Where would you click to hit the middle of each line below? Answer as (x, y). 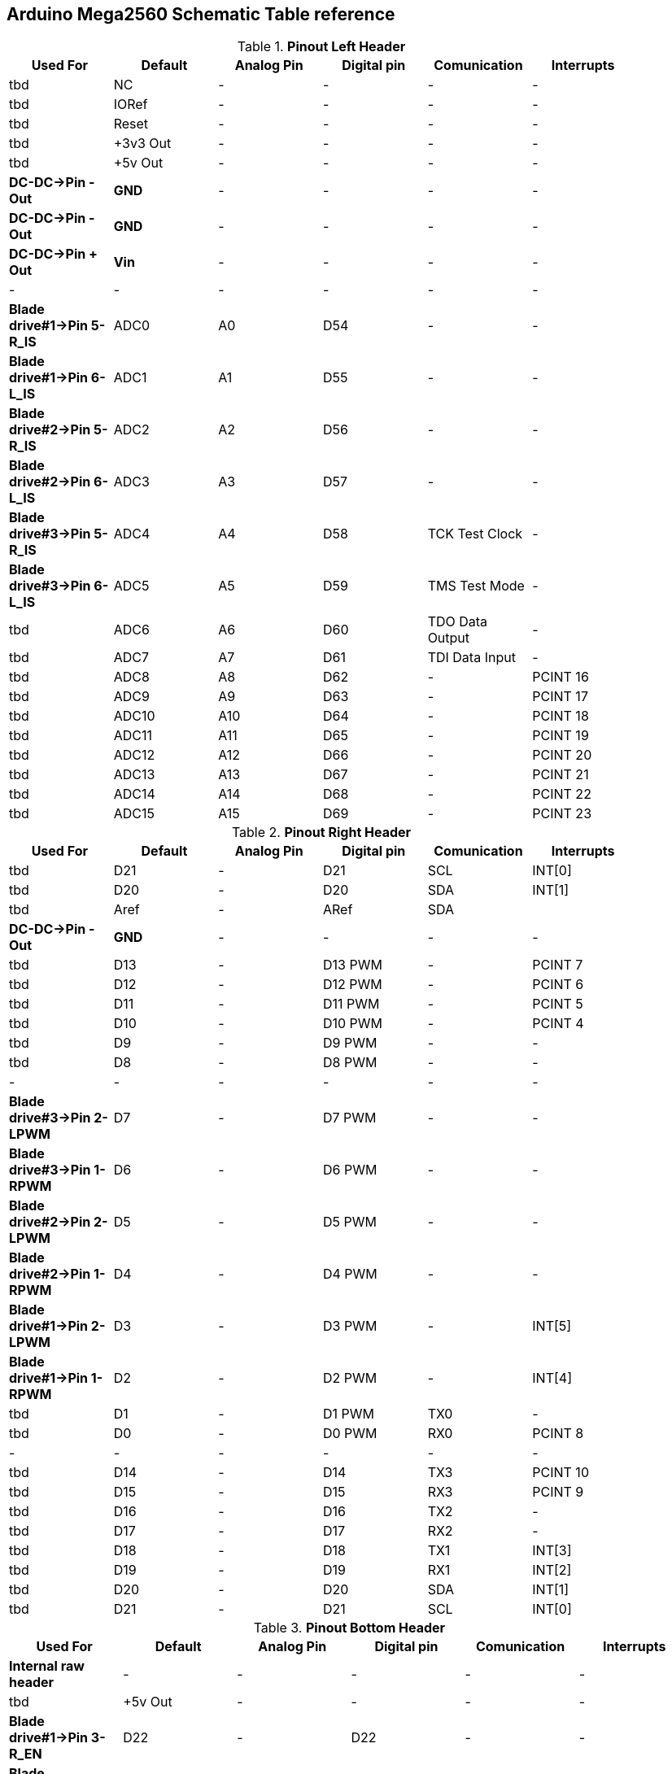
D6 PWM (350, 1170)
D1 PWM (348, 1414)
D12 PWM (352, 985)
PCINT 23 (562, 814)
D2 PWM (350, 1378)
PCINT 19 (561, 736)
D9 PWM (350, 1043)
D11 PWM (351, 1004)
